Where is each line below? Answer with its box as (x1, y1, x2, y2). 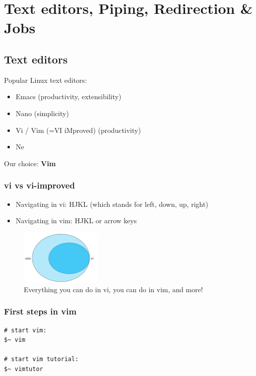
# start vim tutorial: (4, 356, 79, 363)
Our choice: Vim (4, 158, 56, 168)
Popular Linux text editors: (4, 74, 87, 85)
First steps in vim (4, 305, 77, 317)
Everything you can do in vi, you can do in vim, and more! (24, 284, 203, 294)
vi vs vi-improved (4, 179, 75, 191)
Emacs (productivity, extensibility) (15, 91, 122, 102)
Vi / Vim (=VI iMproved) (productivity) (15, 125, 141, 135)
